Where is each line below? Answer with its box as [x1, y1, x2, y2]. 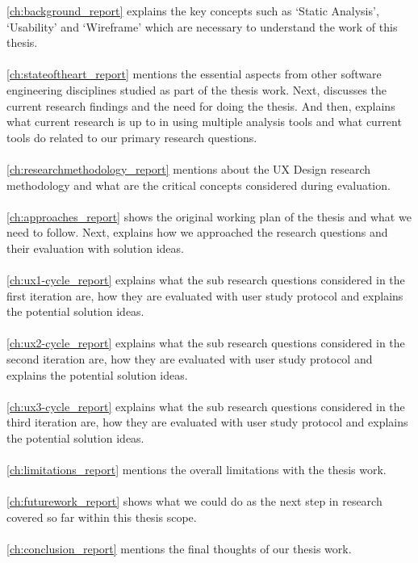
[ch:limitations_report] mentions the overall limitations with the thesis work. [6, 461, 387, 478]
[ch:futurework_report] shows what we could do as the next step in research [6, 493, 382, 510]
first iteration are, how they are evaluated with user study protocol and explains [6, 287, 403, 304]
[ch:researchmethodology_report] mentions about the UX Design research [6, 160, 371, 177]
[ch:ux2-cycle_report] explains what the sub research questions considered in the [6, 334, 405, 351]
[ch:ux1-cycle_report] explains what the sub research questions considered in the [6, 271, 405, 288]
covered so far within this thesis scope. [6, 509, 197, 525]
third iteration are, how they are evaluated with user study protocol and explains [6, 414, 408, 431]
